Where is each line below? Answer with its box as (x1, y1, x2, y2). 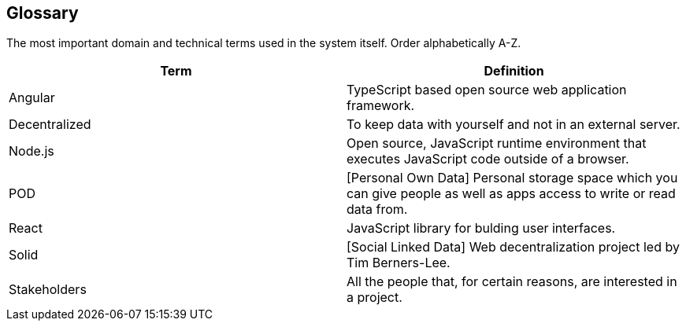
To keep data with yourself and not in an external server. (347, 116, 680, 133)
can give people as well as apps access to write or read (347, 186, 676, 202)
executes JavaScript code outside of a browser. (347, 151, 629, 167)
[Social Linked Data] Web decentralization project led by (347, 239, 680, 255)
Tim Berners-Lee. (347, 255, 451, 271)
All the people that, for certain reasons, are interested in (347, 274, 677, 290)
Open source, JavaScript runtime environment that (347, 135, 647, 152)
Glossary (6, 3, 79, 23)
